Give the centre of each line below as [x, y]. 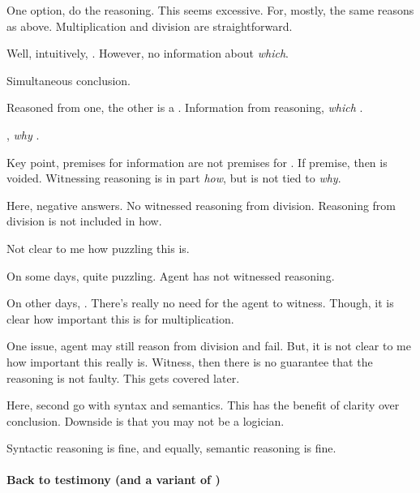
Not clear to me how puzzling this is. [98, 248]
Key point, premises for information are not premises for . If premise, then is [197, 162]
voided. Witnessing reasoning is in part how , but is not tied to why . [174, 178]
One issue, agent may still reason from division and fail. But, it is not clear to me [209, 346]
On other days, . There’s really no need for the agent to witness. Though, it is [200, 303]
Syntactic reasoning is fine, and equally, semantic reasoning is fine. [171, 448]
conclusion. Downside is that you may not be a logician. [146, 420]
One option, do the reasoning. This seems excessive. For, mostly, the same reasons [210, 10]
